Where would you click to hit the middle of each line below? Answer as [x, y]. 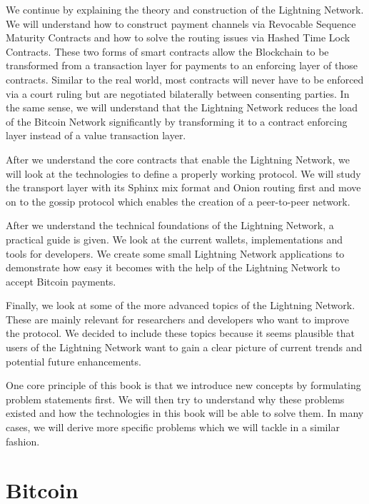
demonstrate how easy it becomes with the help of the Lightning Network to [173, 267]
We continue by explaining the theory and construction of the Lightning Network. [185, 9]
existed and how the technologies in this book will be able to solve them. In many [185, 413]
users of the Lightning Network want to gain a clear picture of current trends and [184, 347]
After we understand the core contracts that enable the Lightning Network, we [178, 159]
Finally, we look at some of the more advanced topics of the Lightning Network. [181, 305]
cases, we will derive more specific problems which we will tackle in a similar [173, 427]
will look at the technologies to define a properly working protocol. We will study [183, 173]
